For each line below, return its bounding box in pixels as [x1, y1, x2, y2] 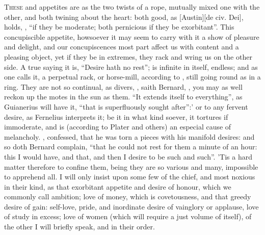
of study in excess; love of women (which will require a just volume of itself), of [4, 211, 252, 222]
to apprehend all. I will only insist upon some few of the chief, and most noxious [4, 171, 255, 182]
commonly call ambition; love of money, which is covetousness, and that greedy [4, 191, 251, 202]
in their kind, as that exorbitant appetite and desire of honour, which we [4, 181, 231, 192]
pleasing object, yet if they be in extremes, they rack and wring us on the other [4, 51, 252, 62]
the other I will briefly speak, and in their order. [4, 221, 155, 232]
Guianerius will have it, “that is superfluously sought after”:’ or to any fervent [4, 101, 248, 112]
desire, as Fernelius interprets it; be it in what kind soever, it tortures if [4, 111, 228, 122]
